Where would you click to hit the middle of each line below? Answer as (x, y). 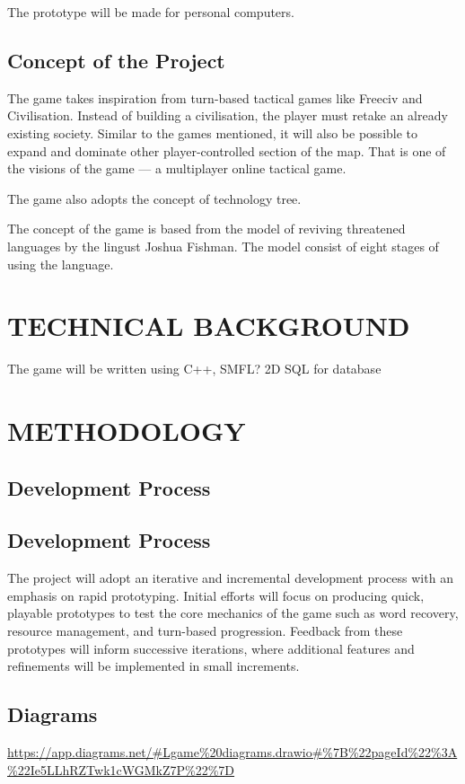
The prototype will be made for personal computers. (151, 12)
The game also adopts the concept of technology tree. (154, 198)
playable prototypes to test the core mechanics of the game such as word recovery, (233, 613)
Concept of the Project (116, 60)
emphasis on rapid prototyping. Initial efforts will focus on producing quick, (216, 595)
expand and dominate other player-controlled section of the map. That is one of (227, 150)
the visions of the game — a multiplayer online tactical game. (177, 168)
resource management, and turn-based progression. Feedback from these (205, 630)
